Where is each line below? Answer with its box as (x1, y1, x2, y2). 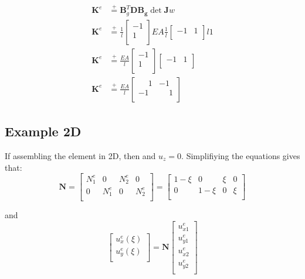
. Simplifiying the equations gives (181, 150, 300, 162)
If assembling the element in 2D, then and (5, 150, 156, 162)
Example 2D (5, 122, 82, 140)
